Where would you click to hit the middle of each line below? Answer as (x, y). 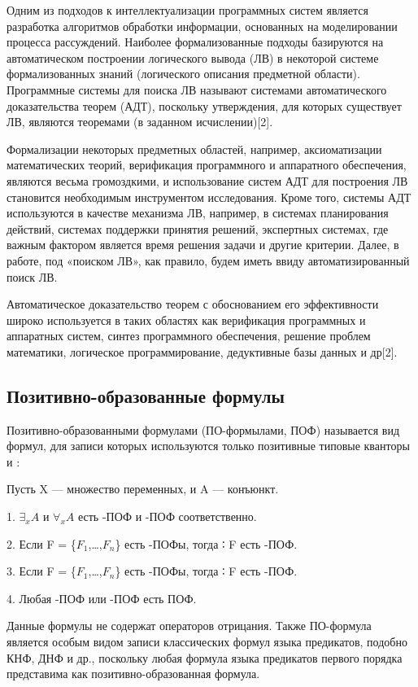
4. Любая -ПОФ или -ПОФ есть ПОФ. (102, 598)
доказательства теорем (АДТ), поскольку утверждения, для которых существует (204, 105)
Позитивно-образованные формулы (146, 395)
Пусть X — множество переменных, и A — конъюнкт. (143, 489)
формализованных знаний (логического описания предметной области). (183, 74)
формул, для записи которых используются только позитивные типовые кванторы (208, 446)
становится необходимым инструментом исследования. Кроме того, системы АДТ (209, 197)
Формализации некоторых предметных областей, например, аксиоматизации (194, 149)
